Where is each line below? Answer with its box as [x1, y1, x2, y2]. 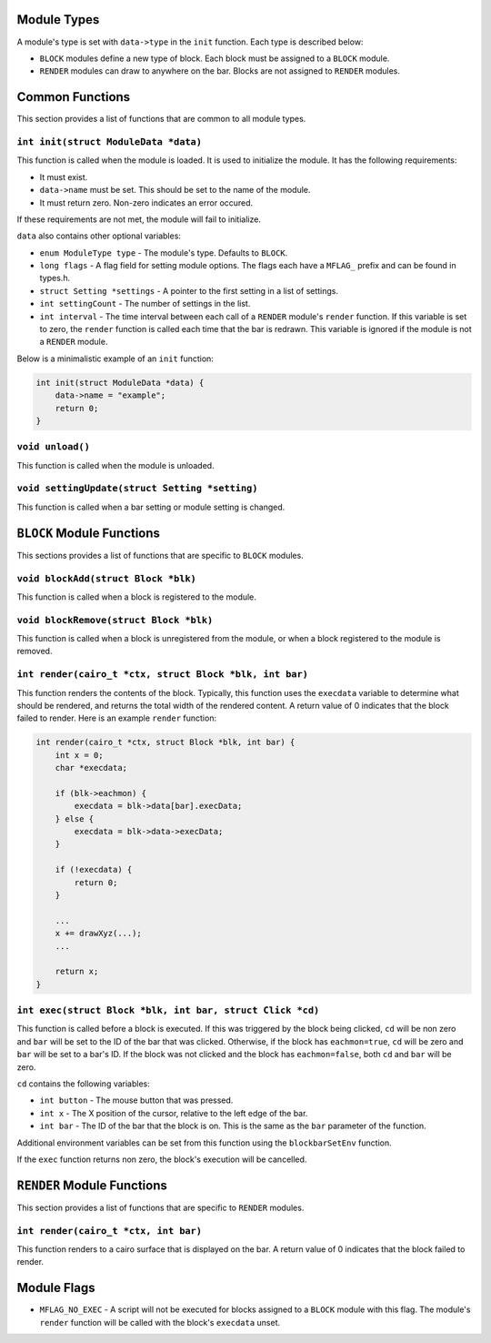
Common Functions [16, 89, 131, 105]
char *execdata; [55, 762, 127, 773]
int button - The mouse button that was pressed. [39, 1095, 234, 1106]
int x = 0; [55, 750, 104, 760]
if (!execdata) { [55, 864, 133, 875]
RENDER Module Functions [16, 1177, 167, 1193]
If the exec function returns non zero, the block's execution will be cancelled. [16, 1154, 307, 1165]
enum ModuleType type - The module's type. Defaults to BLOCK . [39, 247, 288, 258]
